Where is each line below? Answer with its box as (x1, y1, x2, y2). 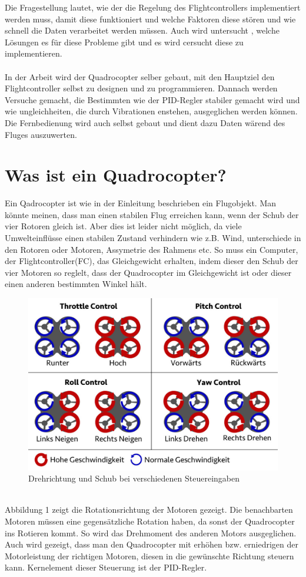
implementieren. (5, 47, 62, 60)
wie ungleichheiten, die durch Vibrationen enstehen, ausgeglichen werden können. (5, 105, 298, 117)
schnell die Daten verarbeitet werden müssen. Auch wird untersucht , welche (5, 24, 280, 37)
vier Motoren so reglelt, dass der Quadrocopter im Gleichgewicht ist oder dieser (5, 266, 292, 278)
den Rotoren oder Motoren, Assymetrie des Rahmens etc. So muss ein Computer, (5, 243, 298, 255)
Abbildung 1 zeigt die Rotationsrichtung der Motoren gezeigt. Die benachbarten (5, 503, 293, 516)
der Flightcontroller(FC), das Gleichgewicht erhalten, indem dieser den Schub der (5, 255, 298, 267)
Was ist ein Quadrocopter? (5, 163, 227, 187)
